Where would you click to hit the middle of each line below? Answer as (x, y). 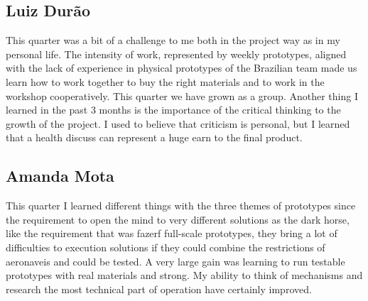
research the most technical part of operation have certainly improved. (159, 289)
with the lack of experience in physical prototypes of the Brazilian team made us (182, 68)
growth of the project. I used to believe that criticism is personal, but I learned (178, 123)
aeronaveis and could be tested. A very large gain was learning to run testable (175, 261)
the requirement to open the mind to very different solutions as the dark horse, (178, 219)
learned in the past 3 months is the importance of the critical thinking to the (173, 110)
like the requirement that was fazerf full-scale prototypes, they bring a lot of (172, 233)
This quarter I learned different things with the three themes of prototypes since (181, 206)
